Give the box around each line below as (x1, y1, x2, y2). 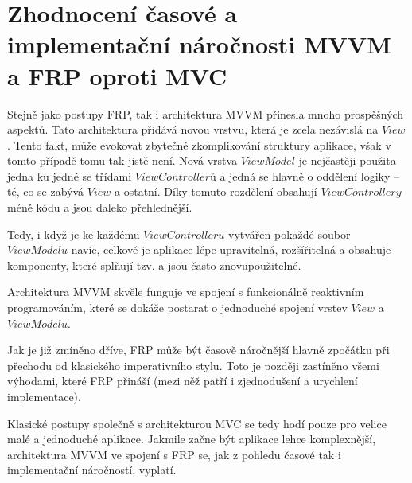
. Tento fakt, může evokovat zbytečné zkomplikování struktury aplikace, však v (7, 136, 391, 153)
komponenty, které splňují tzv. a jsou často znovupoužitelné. (7, 256, 301, 273)
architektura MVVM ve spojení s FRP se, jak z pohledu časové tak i (7, 446, 341, 462)
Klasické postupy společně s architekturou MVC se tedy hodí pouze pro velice (7, 415, 387, 431)
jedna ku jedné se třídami (7, 167, 132, 184)
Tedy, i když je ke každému (7, 225, 140, 242)
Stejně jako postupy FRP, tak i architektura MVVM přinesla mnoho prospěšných (7, 105, 404, 122)
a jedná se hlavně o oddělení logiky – (220, 167, 400, 184)
